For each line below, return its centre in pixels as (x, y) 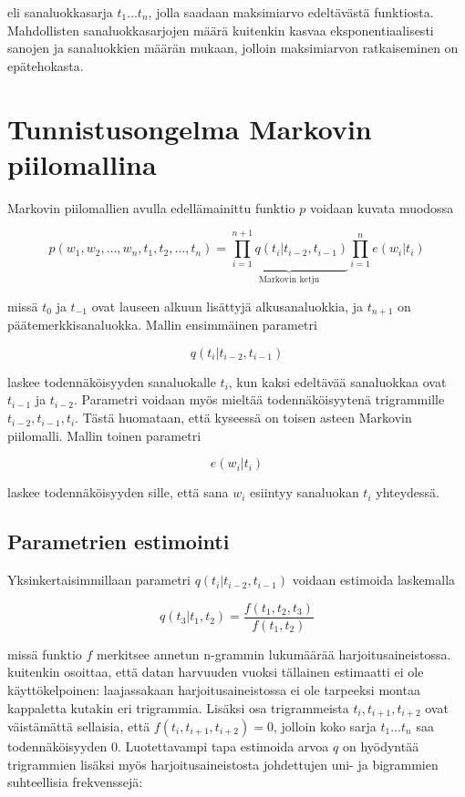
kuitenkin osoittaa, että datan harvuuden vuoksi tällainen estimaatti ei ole (216, 672)
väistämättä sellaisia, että (79, 725)
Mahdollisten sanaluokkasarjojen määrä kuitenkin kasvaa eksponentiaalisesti (221, 30)
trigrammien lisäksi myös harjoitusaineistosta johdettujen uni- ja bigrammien (223, 764)
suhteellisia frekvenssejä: (75, 782)
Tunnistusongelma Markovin (190, 128)
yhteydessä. (408, 492)
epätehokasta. (46, 65)
